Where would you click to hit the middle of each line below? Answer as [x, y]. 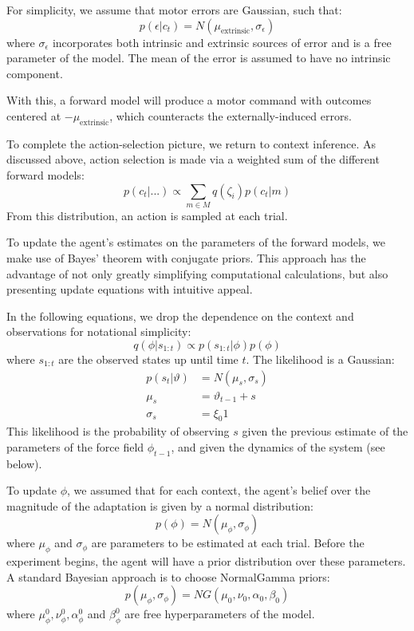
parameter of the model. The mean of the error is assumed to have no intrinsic [199, 58]
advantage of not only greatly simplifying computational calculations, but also [197, 273]
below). [24, 463]
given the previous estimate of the [325, 431]
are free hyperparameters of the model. [220, 614]
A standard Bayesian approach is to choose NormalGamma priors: [168, 576]
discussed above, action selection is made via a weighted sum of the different [193, 159]
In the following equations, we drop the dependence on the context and [180, 315]
